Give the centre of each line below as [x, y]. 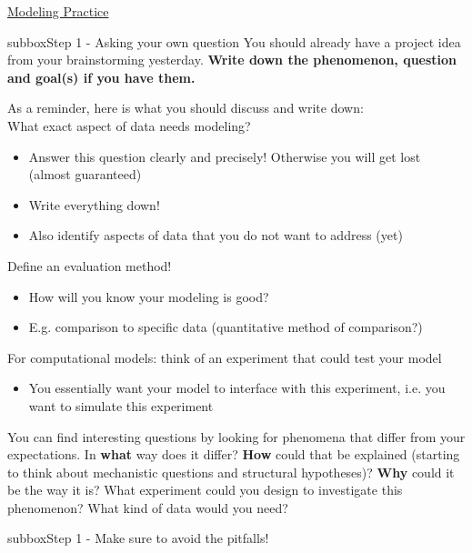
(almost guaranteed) [85, 174]
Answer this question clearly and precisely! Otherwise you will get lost [225, 156]
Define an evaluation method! [90, 265]
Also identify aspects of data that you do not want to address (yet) [216, 235]
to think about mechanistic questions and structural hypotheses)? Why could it [231, 472]
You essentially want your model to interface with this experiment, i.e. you [237, 388]
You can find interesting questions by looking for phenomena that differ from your [236, 436]
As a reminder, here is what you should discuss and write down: [186, 108]
